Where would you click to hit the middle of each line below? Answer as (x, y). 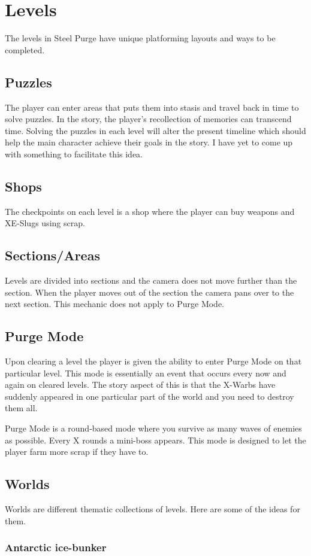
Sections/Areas (52, 255)
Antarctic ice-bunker (56, 547)
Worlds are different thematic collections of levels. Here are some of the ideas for (153, 509)
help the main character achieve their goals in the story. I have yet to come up (149, 142)
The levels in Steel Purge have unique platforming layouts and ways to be (140, 38)
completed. (25, 49)
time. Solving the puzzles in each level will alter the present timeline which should (155, 130)
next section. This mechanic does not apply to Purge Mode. (115, 304)
